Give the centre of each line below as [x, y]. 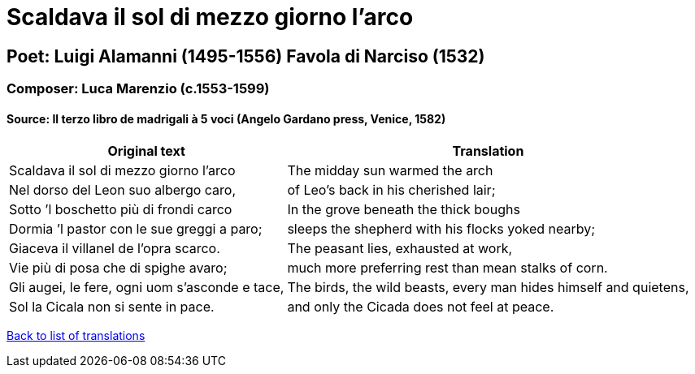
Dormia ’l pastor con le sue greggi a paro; [136, 229]
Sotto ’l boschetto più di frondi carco [121, 210]
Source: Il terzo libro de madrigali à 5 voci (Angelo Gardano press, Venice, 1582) [226, 118]
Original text [146, 151]
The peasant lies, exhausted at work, [400, 249]
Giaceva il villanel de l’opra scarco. [115, 249]
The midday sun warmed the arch [390, 171]
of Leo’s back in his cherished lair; [391, 190]
